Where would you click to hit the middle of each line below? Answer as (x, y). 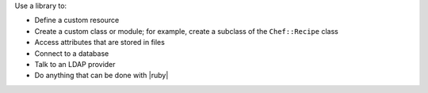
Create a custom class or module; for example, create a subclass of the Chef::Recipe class (186, 31)
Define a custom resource (77, 20)
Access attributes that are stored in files (100, 43)
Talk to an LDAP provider (75, 64)
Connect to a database (72, 53)
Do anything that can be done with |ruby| (101, 76)
